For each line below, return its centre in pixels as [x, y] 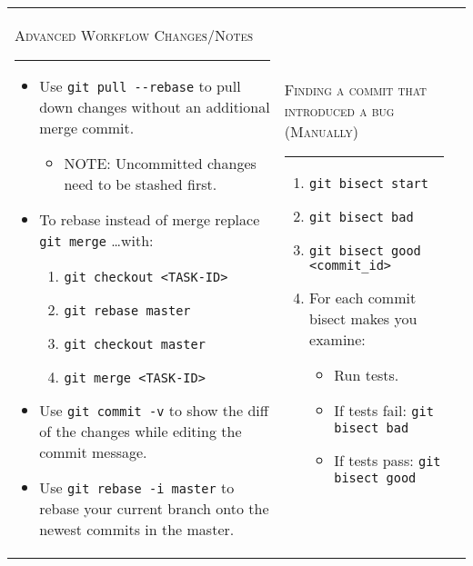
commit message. [93, 452]
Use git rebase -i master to [137, 487]
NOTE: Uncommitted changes [160, 163]
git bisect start [369, 184]
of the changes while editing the [141, 431]
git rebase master [127, 311]
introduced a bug [339, 110]
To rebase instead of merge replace [150, 219]
